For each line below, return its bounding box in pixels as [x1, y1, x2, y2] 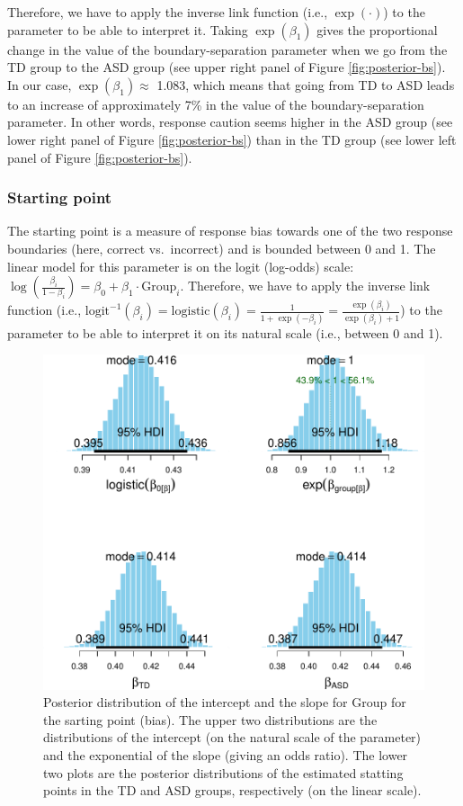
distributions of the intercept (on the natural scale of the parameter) [43, 728, 422, 747]
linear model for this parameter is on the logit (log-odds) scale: [7, 256, 354, 275]
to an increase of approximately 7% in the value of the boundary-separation [7, 94, 424, 113]
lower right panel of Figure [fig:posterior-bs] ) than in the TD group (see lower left [7, 130, 457, 148]
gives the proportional [316, 20, 438, 39]
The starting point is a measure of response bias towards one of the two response [7, 221, 453, 240]
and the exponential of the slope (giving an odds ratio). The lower [43, 745, 408, 764]
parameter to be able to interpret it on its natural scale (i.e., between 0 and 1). [7, 323, 443, 342]
